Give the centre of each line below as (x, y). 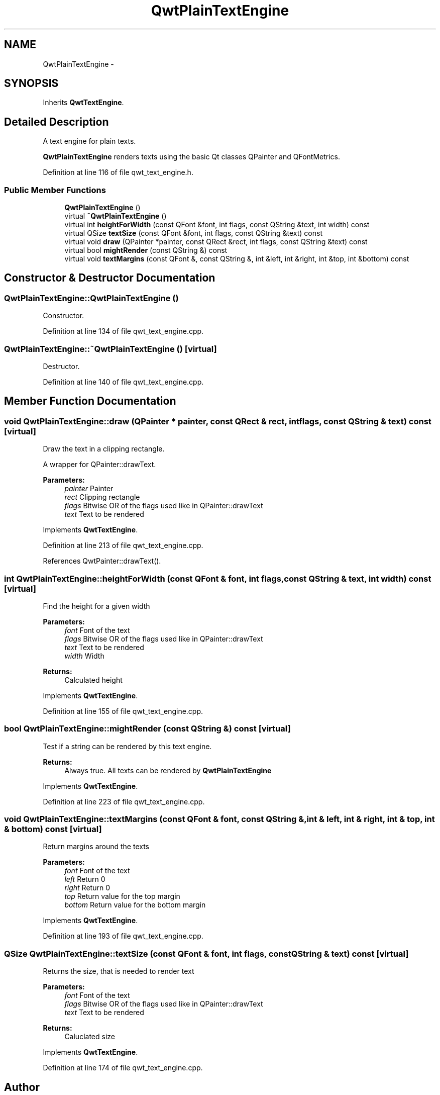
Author (22, 1087)
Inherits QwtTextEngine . (83, 103)
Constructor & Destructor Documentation (110, 278)
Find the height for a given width (96, 606)
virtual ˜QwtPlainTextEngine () (116, 216)
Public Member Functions (55, 190)
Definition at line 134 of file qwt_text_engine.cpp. (123, 331)
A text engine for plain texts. (89, 141)
